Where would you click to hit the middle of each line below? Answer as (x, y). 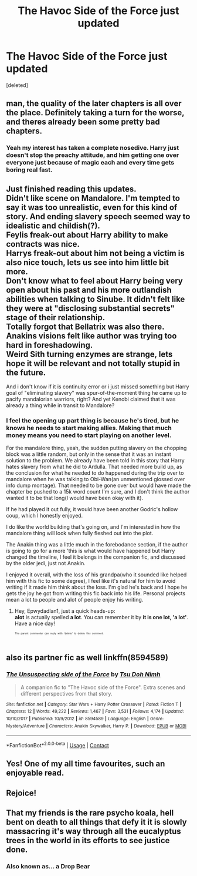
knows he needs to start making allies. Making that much (89, 428)
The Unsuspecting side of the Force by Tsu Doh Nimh (83, 674)
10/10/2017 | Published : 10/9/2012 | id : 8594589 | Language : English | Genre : (85, 719)
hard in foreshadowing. (50, 345)
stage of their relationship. (56, 318)
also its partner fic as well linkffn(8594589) (87, 658)
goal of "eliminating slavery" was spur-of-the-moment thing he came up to (96, 393)
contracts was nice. (43, 244)
